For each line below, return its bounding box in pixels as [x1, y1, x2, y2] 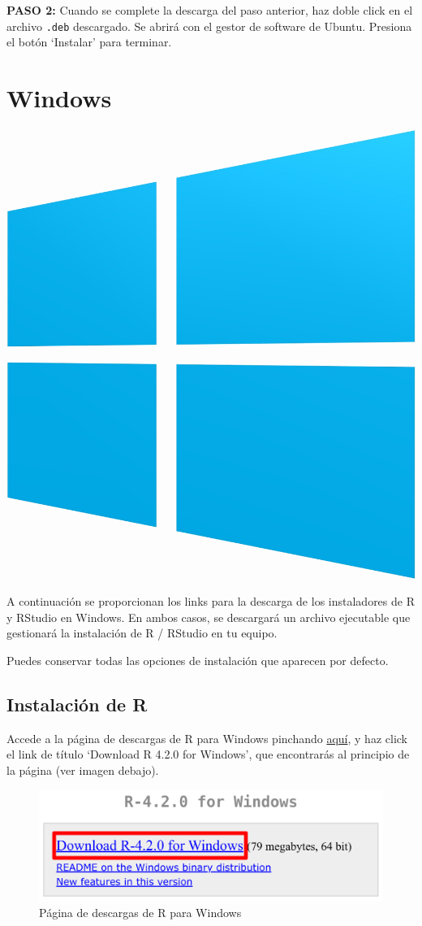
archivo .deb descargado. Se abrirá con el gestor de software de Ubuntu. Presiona [6, 17, 412, 34]
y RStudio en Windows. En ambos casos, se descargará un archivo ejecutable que [6, 608, 411, 625]
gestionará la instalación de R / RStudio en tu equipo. [6, 624, 278, 641]
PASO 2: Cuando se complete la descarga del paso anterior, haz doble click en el [6, 2, 413, 18]
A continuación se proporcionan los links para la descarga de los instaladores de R [6, 593, 415, 610]
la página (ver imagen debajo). [6, 761, 159, 778]
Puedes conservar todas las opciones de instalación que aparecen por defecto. [6, 651, 389, 668]
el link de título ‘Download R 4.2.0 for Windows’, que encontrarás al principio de [6, 746, 410, 763]
